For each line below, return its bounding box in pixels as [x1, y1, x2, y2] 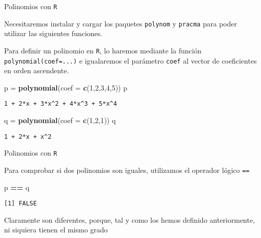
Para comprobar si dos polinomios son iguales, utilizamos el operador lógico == [4, 164, 250, 175]
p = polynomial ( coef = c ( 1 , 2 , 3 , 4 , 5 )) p [4, 82, 127, 93]
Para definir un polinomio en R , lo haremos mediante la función [4, 45, 201, 55]
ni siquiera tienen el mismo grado [4, 224, 108, 235]
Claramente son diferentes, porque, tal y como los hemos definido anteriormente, [4, 214, 255, 225]
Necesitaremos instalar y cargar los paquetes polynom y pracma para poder [4, 18, 237, 28]
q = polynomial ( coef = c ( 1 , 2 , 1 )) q [4, 115, 116, 126]
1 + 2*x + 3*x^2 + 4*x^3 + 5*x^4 [4, 100, 117, 108]
